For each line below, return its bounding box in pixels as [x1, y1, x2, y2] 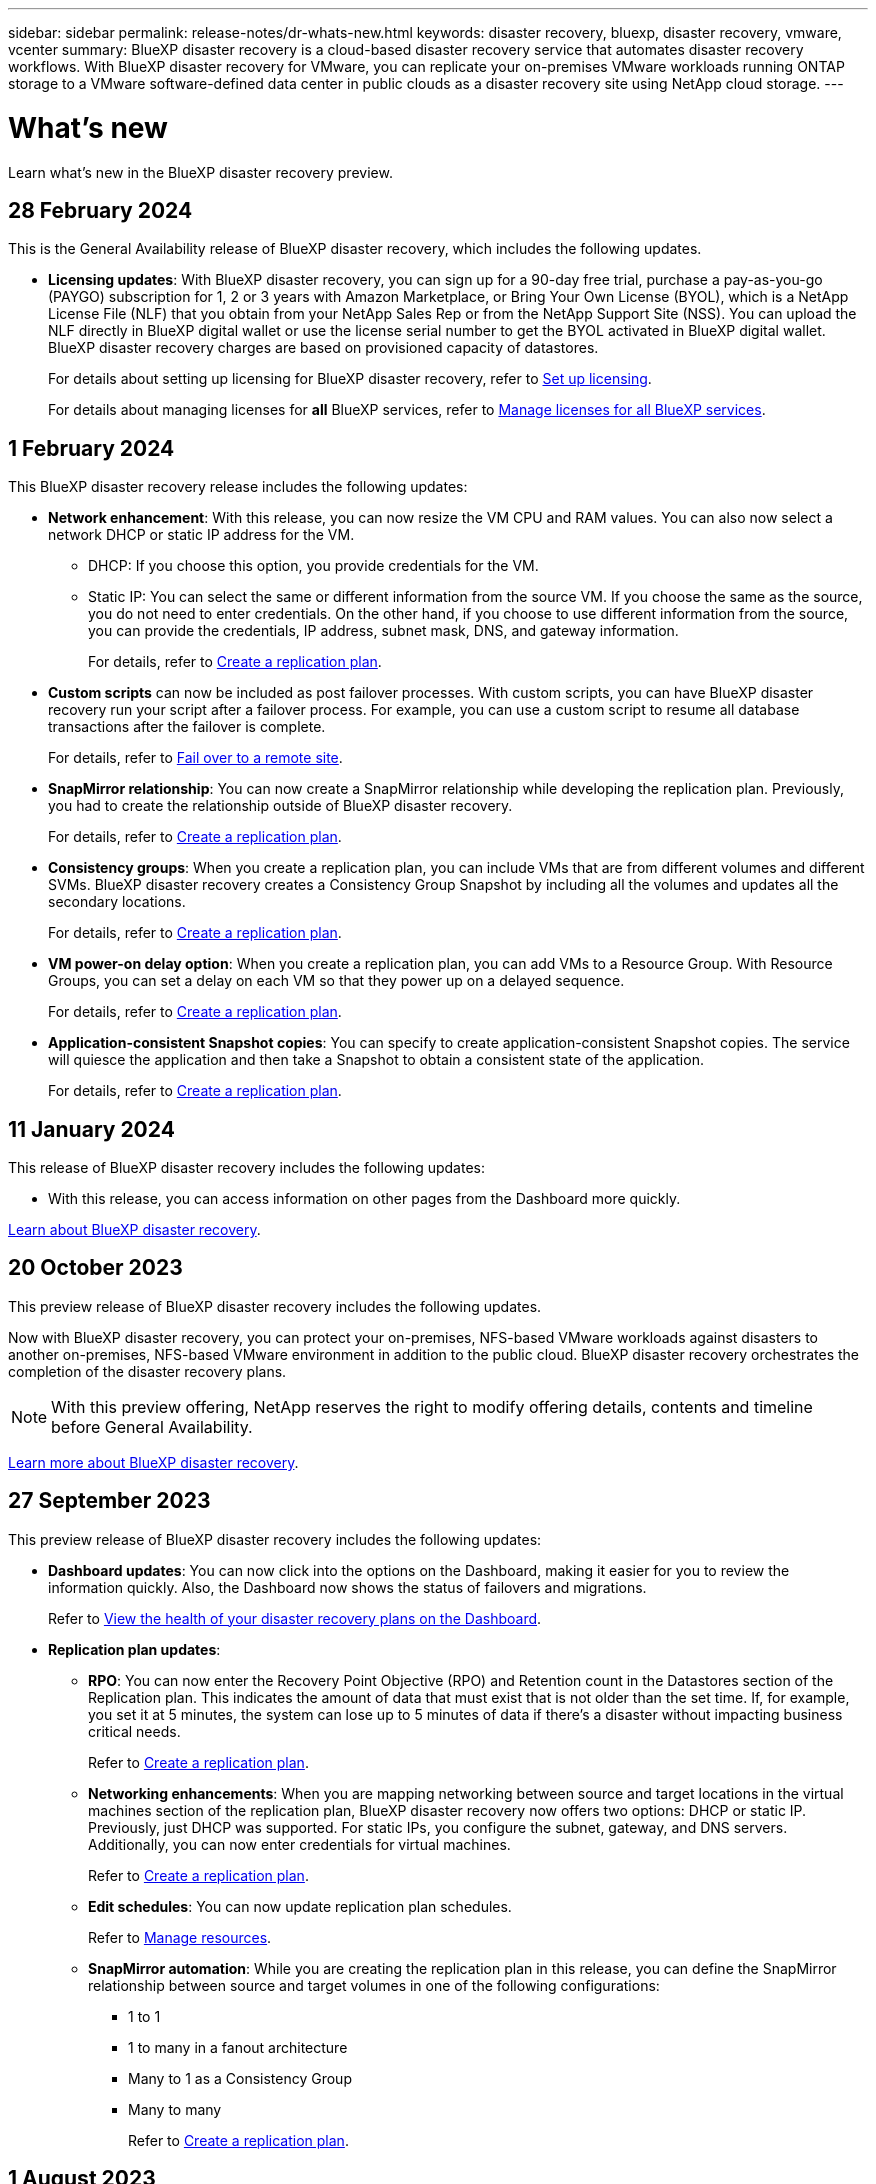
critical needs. [88, 1722, 181, 1740]
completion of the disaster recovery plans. [8, 1362, 287, 1380]
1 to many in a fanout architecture [128, 2038, 348, 2056]
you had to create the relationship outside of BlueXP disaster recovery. [48, 797, 513, 815]
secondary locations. [48, 893, 186, 911]
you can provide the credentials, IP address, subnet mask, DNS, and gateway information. [88, 622, 679, 640]
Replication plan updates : [48, 1640, 221, 1658]
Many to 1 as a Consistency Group [128, 2069, 352, 2087]
